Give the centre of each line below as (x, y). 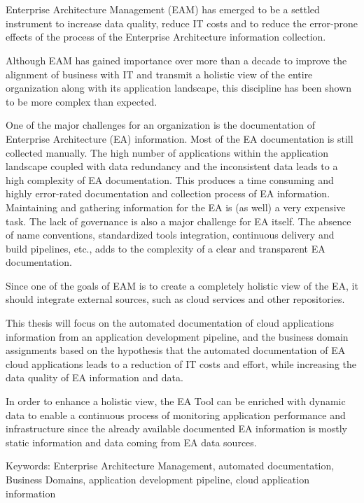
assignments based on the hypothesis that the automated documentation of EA (176, 350)
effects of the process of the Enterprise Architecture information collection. (166, 37)
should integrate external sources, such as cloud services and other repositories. (175, 299)
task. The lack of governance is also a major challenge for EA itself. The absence (178, 221)
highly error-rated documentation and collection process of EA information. (168, 193)
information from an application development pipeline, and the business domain (177, 336)
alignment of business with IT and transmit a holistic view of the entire (159, 74)
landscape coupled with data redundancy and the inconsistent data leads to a (172, 166)
